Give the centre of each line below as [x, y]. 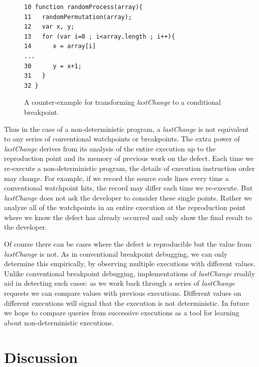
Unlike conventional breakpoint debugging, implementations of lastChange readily [130, 273]
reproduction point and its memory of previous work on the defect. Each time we [129, 158]
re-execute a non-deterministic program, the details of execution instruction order [129, 168]
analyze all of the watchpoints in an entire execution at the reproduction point [125, 207]
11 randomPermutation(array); [78, 17]
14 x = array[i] [60, 46]
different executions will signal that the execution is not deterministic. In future [127, 303]
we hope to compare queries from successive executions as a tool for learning [122, 313]
